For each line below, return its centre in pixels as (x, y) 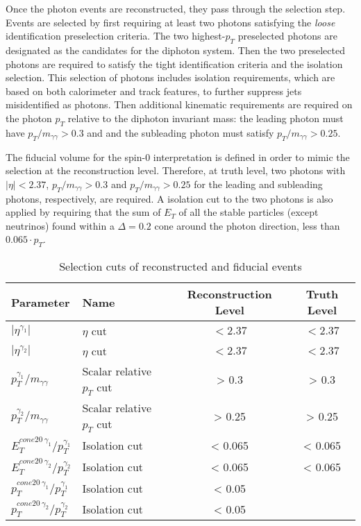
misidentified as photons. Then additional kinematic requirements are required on (179, 104)
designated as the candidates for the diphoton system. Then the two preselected (175, 50)
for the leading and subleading (258, 184)
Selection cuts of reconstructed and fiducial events (180, 266)
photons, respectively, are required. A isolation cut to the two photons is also (169, 198)
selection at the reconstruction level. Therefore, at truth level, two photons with (176, 170)
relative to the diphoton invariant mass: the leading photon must (205, 118)
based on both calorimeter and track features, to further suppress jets (154, 91)
